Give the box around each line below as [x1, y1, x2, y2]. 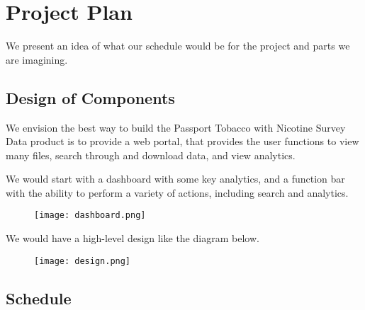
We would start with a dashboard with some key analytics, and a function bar [6, 171, 345, 186]
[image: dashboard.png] [34, 210, 146, 221]
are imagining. [6, 52, 68, 67]
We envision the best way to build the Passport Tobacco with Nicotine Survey [6, 120, 346, 134]
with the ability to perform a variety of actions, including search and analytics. [6, 185, 349, 200]
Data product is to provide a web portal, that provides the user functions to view [6, 134, 359, 149]
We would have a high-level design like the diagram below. [6, 231, 259, 246]
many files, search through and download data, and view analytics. [6, 147, 296, 162]
